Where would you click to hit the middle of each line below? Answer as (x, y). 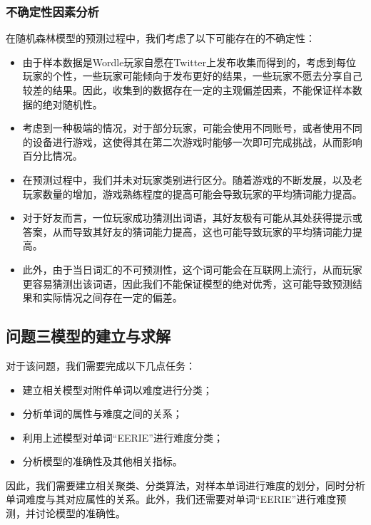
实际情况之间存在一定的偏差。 (112, 297)
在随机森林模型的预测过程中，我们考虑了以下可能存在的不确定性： (161, 38)
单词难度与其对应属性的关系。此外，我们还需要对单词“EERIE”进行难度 (171, 499)
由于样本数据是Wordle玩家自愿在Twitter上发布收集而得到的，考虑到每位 (189, 62)
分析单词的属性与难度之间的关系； (102, 414)
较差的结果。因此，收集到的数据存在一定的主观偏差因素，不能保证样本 (187, 90)
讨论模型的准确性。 (80, 513)
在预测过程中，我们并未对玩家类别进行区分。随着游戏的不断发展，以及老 (192, 179)
